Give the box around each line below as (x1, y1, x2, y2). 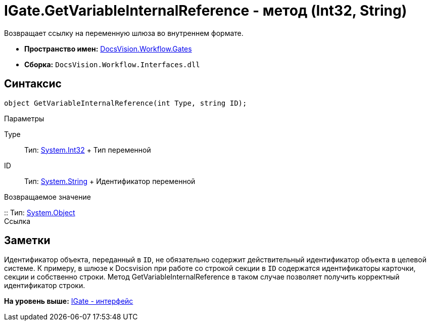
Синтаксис (4, 77, 62, 90)
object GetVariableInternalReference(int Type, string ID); (4, 99, 247, 107)
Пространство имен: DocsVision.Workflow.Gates (24, 44, 192, 53)
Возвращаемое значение (4, 192, 91, 201)
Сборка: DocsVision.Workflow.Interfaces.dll (24, 60, 200, 69)
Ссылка (4, 216, 31, 225)
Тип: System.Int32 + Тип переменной (24, 145, 151, 154)
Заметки (4, 234, 51, 247)
